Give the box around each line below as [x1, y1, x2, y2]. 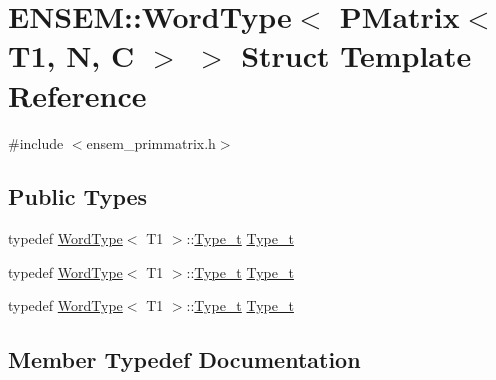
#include [8, 132, 64, 153]
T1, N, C [8, 35, 135, 76]
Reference [8, 74, 147, 115]
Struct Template [241, 35, 472, 76]
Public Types [8, 181, 148, 212]
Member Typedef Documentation [8, 344, 361, 375]
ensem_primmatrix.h [86, 132, 216, 153]
